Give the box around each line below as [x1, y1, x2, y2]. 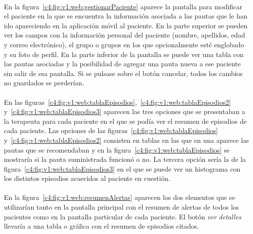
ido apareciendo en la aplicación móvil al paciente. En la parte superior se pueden [4, 20, 248, 30]
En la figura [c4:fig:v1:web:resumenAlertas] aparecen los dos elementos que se [4, 192, 235, 202]
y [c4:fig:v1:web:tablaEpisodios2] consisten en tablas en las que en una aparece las [4, 135, 249, 145]
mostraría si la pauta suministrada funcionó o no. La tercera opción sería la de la [4, 154, 246, 164]
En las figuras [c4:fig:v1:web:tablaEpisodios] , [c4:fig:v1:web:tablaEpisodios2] [4, 97, 231, 107]
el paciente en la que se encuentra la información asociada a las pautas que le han [4, 11, 248, 21]
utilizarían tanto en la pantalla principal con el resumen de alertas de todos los [4, 202, 239, 212]
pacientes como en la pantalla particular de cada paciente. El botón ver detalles [4, 211, 241, 221]
